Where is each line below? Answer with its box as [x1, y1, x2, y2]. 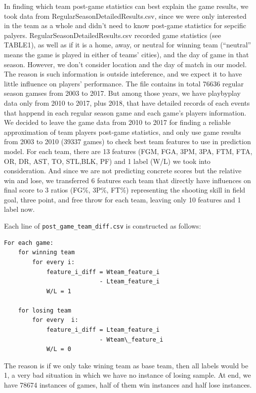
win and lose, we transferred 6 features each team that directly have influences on [4, 175, 251, 185]
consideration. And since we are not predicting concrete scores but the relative [4, 165, 242, 176]
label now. [4, 204, 35, 214]
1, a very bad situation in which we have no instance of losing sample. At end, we [4, 370, 251, 380]
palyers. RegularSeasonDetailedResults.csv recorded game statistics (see [4, 30, 221, 40]
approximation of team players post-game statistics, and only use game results [4, 126, 241, 137]
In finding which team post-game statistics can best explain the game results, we [4, 1, 249, 11]
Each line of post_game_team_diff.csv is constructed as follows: [4, 221, 201, 231]
